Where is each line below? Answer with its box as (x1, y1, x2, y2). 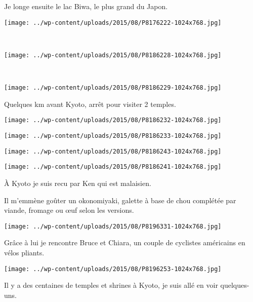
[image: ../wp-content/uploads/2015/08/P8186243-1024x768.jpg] (4, 147, 222, 155)
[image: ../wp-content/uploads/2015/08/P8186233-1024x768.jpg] (4, 132, 222, 139)
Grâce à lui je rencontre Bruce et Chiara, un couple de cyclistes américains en (4, 237, 245, 248)
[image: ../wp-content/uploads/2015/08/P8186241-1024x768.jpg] (4, 163, 222, 171)
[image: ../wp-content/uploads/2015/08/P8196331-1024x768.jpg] (4, 222, 222, 230)
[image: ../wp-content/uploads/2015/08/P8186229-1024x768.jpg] (4, 84, 222, 92)
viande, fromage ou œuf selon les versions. (4, 205, 134, 215)
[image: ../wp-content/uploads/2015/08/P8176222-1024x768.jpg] (4, 19, 222, 26)
